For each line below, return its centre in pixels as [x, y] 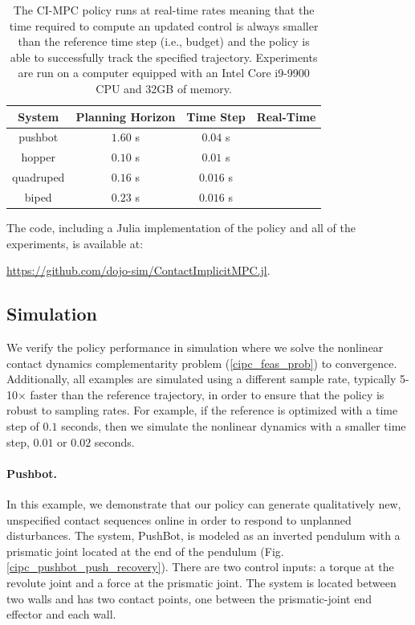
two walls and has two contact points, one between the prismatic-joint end [189, 598]
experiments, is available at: [75, 243]
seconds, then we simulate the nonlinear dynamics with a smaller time [234, 425]
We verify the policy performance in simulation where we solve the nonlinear [195, 347]
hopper [38, 157]
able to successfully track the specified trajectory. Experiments [164, 57]
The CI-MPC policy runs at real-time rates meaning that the [164, 10]
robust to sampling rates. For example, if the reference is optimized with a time [202, 410]
